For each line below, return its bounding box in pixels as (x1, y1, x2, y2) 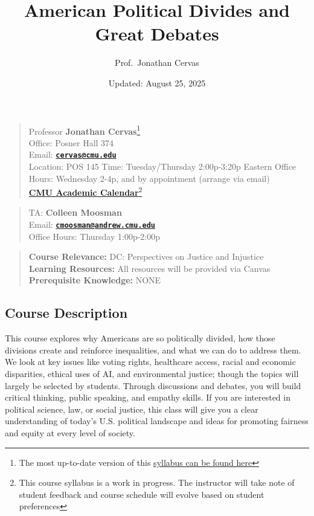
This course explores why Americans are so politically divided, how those (5, 332, 275, 344)
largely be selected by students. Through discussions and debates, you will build (5, 379, 301, 392)
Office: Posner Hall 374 (28, 136, 114, 149)
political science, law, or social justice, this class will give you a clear (5, 402, 258, 415)
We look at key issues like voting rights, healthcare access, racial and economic (5, 355, 296, 368)
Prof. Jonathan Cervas (115, 56, 199, 69)
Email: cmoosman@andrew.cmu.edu (28, 218, 155, 231)
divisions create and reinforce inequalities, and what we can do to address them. (5, 343, 301, 356)
